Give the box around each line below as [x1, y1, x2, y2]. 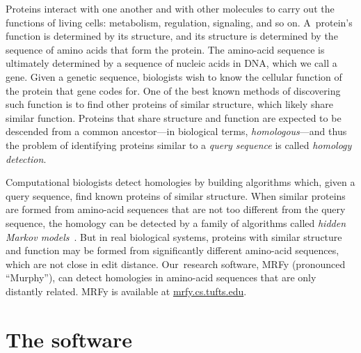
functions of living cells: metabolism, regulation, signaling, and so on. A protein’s [6, 15, 353, 29]
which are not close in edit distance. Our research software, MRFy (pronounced [6, 256, 346, 271]
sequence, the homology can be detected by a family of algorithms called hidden [6, 215, 346, 230]
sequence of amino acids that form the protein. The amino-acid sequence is [6, 42, 325, 56]
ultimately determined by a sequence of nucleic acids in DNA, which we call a [6, 56, 337, 70]
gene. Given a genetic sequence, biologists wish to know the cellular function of [6, 69, 342, 84]
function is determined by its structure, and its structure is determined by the [6, 29, 338, 43]
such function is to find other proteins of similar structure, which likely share [6, 97, 333, 111]
